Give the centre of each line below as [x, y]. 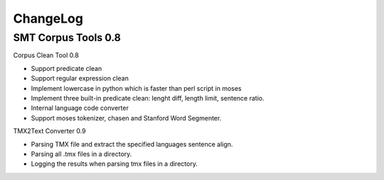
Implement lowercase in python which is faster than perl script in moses [136, 88]
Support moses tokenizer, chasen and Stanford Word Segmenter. [126, 118]
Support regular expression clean [80, 79]
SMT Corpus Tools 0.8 [67, 38]
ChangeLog [48, 18]
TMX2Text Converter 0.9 [49, 131]
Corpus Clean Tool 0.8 [46, 55]
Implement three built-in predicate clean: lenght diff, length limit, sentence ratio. [148, 98]
